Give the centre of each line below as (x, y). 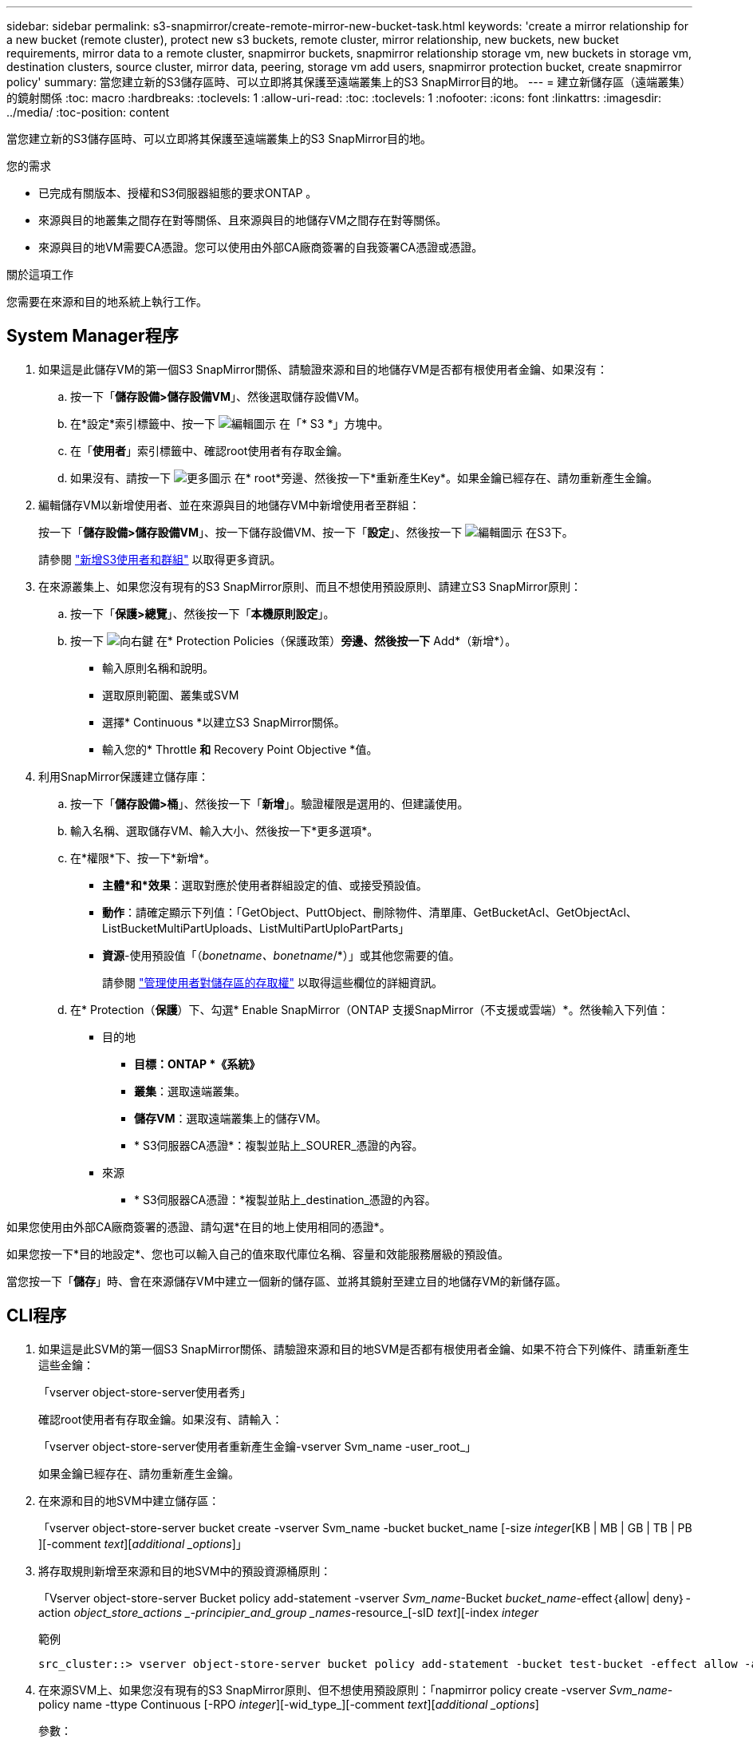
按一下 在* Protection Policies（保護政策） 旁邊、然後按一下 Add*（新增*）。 (294, 640)
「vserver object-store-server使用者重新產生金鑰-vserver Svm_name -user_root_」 (258, 1446)
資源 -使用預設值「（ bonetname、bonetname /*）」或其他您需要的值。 (281, 955)
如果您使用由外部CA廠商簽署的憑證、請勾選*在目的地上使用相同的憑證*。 (199, 1226)
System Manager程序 (93, 336)
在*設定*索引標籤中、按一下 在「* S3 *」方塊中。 (230, 423)
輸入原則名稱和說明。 (158, 667)
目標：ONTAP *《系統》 (197, 1064)
